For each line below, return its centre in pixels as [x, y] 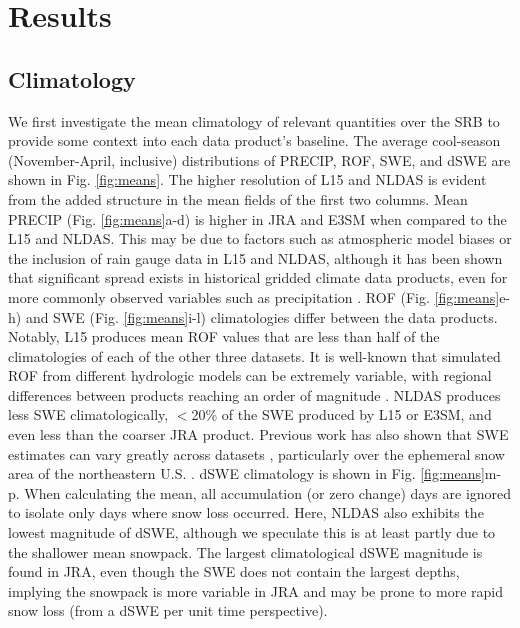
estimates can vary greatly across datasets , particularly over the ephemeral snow [256, 453]
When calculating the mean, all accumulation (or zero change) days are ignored [268, 492]
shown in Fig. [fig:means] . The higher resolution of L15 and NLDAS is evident [247, 179]
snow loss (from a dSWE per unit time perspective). [168, 610]
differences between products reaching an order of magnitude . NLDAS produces [254, 394]
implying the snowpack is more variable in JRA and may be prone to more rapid [256, 590]
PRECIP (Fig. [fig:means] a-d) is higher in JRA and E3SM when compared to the [257, 218]
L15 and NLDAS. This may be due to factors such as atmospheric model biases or [260, 238]
